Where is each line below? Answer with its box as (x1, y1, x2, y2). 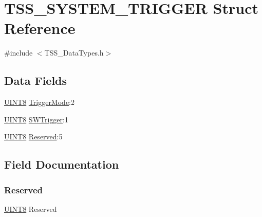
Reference (4, 17, 76, 39)
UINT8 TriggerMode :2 (4, 97, 75, 107)
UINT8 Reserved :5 (4, 131, 63, 142)
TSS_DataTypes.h (44, 47, 104, 58)
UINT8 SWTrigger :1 (4, 114, 68, 124)
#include (4, 47, 33, 58)
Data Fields (4, 73, 67, 88)
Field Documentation (4, 156, 119, 172)
